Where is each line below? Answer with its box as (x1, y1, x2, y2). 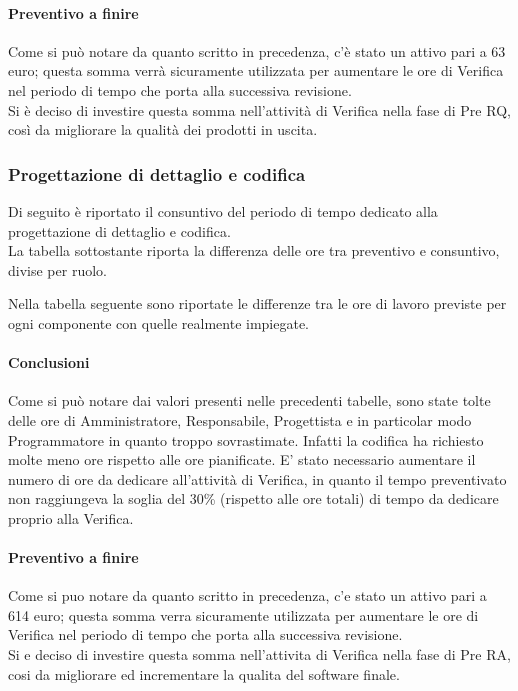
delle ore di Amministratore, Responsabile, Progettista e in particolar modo (8, 409, 472, 430)
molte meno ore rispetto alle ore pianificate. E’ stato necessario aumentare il (8, 449, 476, 470)
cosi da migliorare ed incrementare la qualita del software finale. (8, 663, 400, 684)
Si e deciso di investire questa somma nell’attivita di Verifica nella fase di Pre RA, (8, 644, 511, 665)
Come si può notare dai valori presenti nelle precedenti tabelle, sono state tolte (8, 390, 491, 411)
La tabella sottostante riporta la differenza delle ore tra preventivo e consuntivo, (8, 240, 500, 261)
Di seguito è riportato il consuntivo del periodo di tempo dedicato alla (8, 200, 438, 221)
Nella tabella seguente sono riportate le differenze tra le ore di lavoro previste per (8, 293, 507, 314)
